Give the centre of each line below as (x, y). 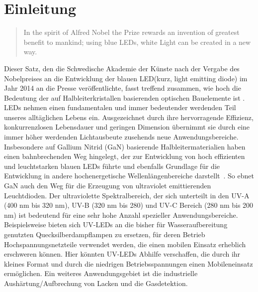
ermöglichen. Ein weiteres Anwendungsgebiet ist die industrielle (101, 273)
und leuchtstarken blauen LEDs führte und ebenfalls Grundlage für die (112, 166)
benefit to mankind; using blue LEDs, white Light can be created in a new (137, 42)
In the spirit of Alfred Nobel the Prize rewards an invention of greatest (131, 32)
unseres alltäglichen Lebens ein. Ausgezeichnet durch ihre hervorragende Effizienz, (129, 117)
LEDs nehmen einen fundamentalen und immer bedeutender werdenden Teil (120, 107)
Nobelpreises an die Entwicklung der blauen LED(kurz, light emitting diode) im (126, 78)
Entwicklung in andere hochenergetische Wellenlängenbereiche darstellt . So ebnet (129, 176)
